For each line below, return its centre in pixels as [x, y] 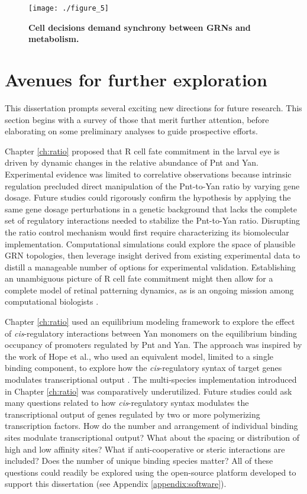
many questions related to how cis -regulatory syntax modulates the [127, 403]
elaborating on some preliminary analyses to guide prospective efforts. [131, 131]
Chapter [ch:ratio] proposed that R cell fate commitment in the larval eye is [142, 151]
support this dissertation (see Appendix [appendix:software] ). [116, 484]
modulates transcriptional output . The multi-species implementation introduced [151, 380]
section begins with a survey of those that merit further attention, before [137, 119]
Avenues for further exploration [136, 80]
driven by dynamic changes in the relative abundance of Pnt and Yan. [132, 162]
